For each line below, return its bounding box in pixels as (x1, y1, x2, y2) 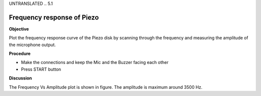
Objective (9, 26, 29, 32)
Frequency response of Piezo (9, 13, 99, 21)
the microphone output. (9, 42, 56, 48)
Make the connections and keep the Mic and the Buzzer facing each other (21, 60, 169, 65)
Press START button (21, 66, 61, 72)
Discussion (9, 75, 32, 81)
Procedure (9, 51, 31, 57)
